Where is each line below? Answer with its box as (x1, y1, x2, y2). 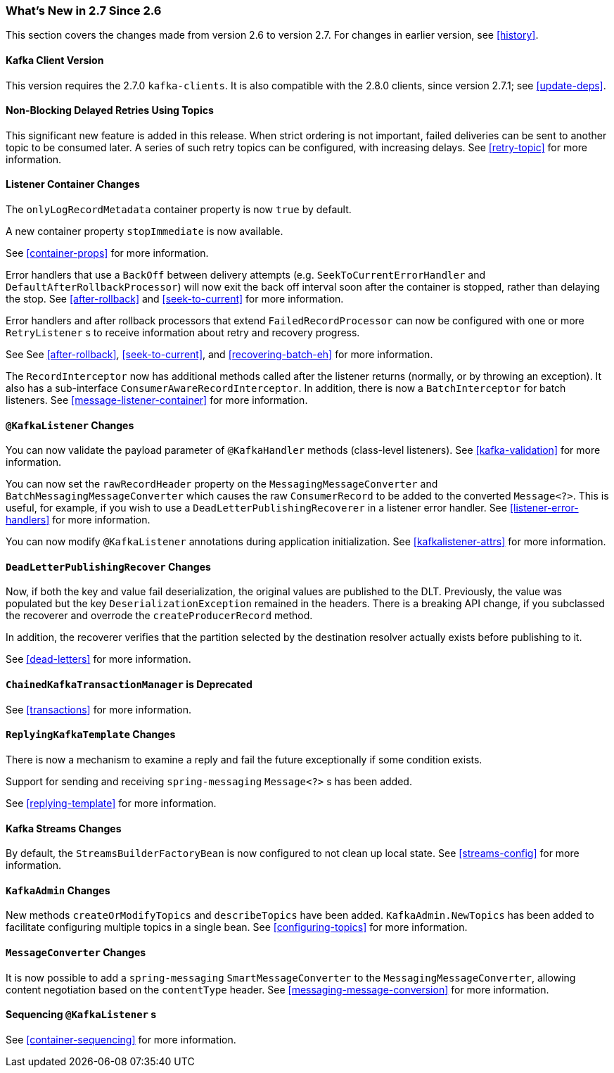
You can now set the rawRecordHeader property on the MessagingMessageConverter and (6, 478, 438, 490)
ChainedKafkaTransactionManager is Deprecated (6, 678, 252, 691)
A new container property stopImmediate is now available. (6, 225, 283, 238)
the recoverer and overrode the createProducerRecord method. (6, 609, 313, 622)
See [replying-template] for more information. (6, 796, 217, 809)
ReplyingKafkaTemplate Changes (6, 728, 176, 741)
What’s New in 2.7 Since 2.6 (6, 4, 162, 18)
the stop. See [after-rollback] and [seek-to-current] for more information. (6, 293, 344, 305)
